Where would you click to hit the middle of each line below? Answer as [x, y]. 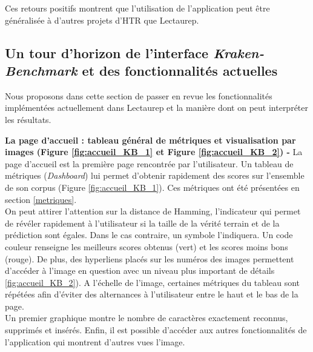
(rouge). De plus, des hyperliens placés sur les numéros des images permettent [150, 258]
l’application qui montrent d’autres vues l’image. [95, 341]
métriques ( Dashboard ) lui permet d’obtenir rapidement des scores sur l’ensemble [155, 175]
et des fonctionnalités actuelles [180, 70]
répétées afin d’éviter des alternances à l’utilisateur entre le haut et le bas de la [152, 294]
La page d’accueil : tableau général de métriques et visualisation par [150, 140]
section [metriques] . [41, 199]
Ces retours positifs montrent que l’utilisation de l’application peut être [137, 8]
